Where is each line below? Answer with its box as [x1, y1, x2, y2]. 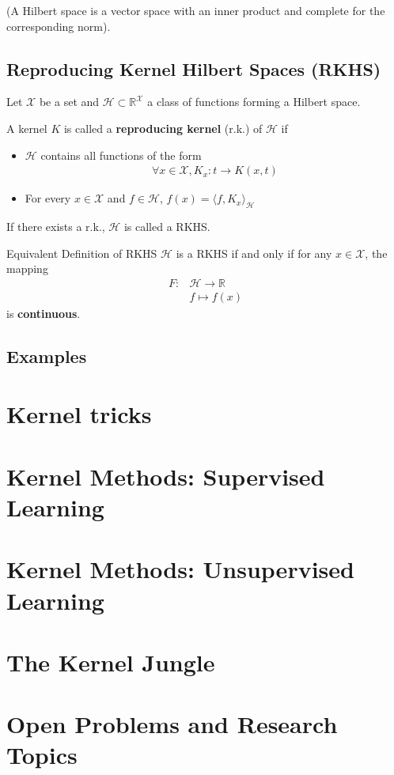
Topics [6, 739, 78, 771]
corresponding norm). [6, 17, 111, 34]
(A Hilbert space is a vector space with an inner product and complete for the [6, 2, 385, 18]
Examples [6, 343, 87, 368]
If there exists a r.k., [6, 218, 105, 234]
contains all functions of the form [40, 146, 202, 163]
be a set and [39, 93, 100, 110]
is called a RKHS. [123, 218, 210, 234]
